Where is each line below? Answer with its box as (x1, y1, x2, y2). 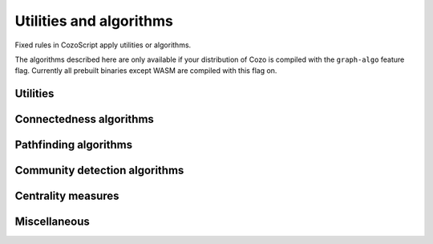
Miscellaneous (14, 215, 90, 229)
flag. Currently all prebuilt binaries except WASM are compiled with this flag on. (14, 66, 277, 75)
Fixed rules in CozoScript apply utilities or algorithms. (14, 40, 192, 50)
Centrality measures (14, 189, 119, 203)
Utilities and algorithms (14, 12, 174, 30)
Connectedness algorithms (14, 112, 154, 126)
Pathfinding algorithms (14, 138, 132, 152)
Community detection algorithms (14, 164, 184, 177)
